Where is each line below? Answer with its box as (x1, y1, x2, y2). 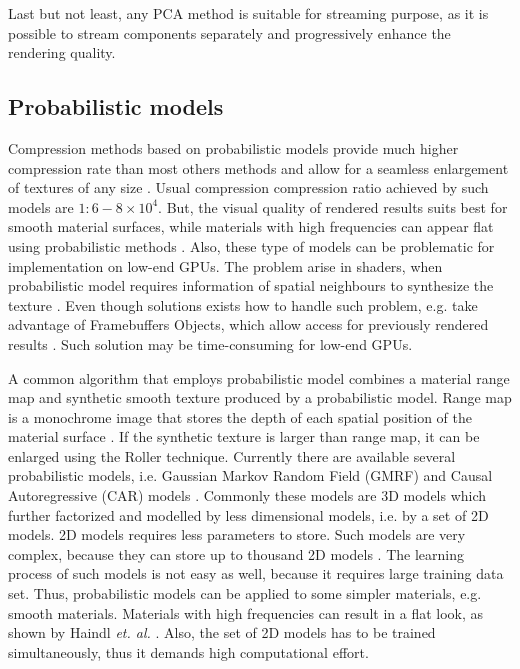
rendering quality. (8, 42, 116, 63)
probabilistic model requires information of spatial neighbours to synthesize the (8, 275, 494, 296)
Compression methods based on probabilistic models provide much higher (8, 137, 459, 158)
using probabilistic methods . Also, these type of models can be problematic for (8, 235, 495, 256)
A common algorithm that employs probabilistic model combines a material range (8, 367, 510, 388)
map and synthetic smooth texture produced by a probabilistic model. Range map (8, 387, 512, 408)
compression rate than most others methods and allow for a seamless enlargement (8, 157, 509, 178)
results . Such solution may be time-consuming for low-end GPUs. (8, 333, 413, 354)
